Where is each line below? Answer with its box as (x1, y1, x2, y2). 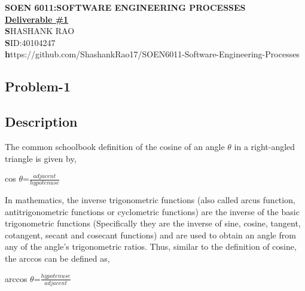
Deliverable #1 (5, 13, 69, 25)
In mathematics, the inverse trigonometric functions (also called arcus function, (5, 193, 295, 206)
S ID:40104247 (5, 36, 56, 48)
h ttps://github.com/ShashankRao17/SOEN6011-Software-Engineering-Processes (5, 48, 300, 60)
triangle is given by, (5, 152, 77, 164)
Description (5, 112, 78, 131)
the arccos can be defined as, (5, 252, 110, 264)
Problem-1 (5, 77, 71, 96)
